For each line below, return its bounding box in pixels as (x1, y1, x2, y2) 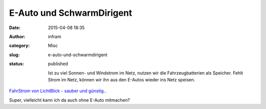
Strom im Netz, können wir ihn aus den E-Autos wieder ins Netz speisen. (48, 76, 196, 82)
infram (48, 34, 62, 39)
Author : (9, 34, 26, 39)
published (48, 61, 68, 67)
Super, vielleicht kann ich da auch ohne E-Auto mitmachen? (9, 97, 130, 103)
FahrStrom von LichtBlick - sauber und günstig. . (9, 88, 106, 94)
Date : (9, 25, 21, 31)
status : (9, 61, 24, 67)
